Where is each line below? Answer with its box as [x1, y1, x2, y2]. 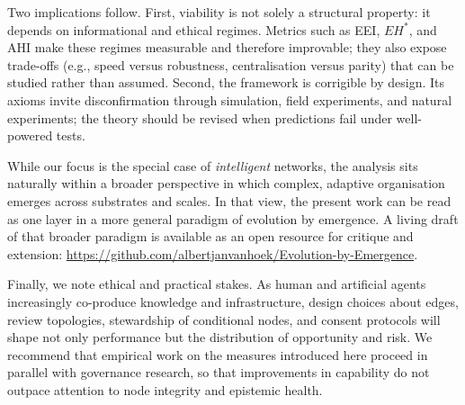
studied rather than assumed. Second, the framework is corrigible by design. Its [7, 73, 445, 92]
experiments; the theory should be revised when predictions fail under [7, 108, 392, 127]
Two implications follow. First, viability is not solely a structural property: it [7, 3, 431, 21]
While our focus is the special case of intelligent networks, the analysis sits [7, 156, 418, 175]
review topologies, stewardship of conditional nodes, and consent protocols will [7, 310, 441, 328]
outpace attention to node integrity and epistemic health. [7, 380, 323, 399]
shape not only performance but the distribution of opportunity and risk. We [7, 328, 433, 346]
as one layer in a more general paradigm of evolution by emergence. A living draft [7, 209, 459, 228]
